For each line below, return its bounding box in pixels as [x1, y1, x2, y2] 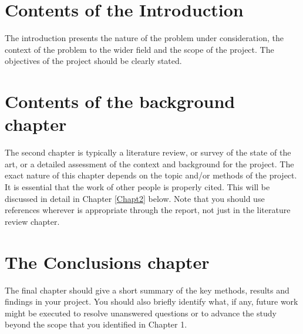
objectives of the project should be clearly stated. [5, 55, 182, 67]
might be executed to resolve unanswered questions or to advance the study [5, 306, 277, 319]
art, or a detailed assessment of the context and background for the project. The [5, 157, 294, 170]
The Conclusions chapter [5, 249, 210, 274]
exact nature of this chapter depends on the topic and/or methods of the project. [5, 169, 297, 181]
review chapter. [5, 215, 60, 227]
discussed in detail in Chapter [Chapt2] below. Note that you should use [5, 192, 265, 204]
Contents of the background [5, 89, 235, 113]
